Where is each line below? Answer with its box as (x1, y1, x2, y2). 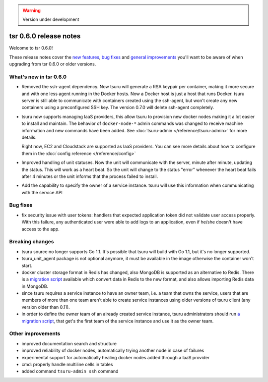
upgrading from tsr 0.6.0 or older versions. (9, 61, 96, 67)
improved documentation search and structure (21, 340, 117, 346)
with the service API (21, 189, 63, 195)
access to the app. (21, 226, 60, 232)
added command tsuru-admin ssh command (21, 368, 119, 374)
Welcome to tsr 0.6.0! (9, 45, 53, 51)
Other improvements (9, 330, 61, 337)
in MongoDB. (21, 283, 49, 289)
